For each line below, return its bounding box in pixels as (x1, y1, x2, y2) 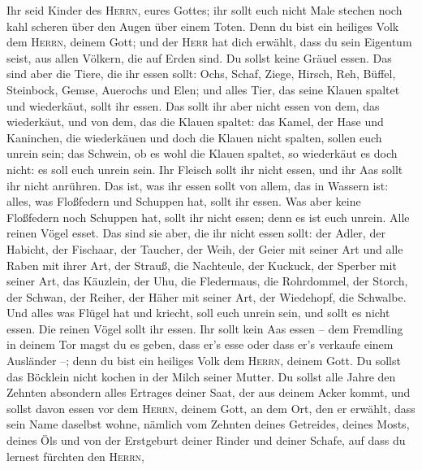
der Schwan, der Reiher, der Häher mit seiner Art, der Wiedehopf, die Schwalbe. (6, 288, 407, 305)
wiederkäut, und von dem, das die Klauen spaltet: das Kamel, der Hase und (6, 113, 384, 130)
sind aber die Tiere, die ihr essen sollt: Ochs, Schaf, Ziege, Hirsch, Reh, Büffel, (6, 65, 396, 82)
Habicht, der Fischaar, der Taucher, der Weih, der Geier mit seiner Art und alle (6, 240, 403, 257)
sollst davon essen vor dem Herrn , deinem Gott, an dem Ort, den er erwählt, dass (6, 399, 416, 416)
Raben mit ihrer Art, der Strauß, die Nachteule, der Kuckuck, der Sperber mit (6, 256, 397, 273)
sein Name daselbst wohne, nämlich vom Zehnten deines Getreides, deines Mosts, (6, 416, 410, 433)
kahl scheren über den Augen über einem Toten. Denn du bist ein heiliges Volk (6, 17, 399, 34)
